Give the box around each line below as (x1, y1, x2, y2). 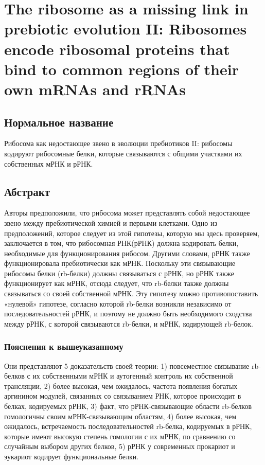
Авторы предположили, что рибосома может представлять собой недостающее (4, 207, 250, 218)
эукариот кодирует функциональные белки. (4, 451, 139, 461)
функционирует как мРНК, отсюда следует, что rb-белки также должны (4, 278, 229, 289)
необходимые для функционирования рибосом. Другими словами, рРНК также (4, 247, 250, 258)
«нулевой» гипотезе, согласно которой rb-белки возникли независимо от (4, 298, 232, 309)
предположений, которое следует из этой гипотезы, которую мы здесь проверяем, (4, 227, 260, 238)
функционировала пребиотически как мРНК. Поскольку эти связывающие (4, 258, 236, 269)
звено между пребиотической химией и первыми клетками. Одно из (4, 217, 217, 228)
